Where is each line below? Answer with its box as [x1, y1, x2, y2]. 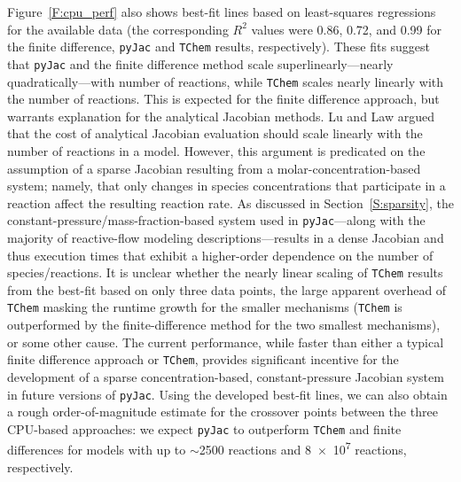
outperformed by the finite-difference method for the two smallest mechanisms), [7, 315, 441, 334]
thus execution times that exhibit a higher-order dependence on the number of [7, 245, 434, 264]
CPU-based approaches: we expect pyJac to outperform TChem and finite [7, 419, 402, 438]
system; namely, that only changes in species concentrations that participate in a [7, 176, 446, 195]
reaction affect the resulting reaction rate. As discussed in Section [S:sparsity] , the [7, 193, 454, 212]
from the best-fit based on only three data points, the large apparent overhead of [7, 280, 447, 299]
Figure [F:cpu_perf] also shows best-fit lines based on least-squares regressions [7, 3, 436, 20]
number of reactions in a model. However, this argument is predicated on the [7, 141, 426, 159]
